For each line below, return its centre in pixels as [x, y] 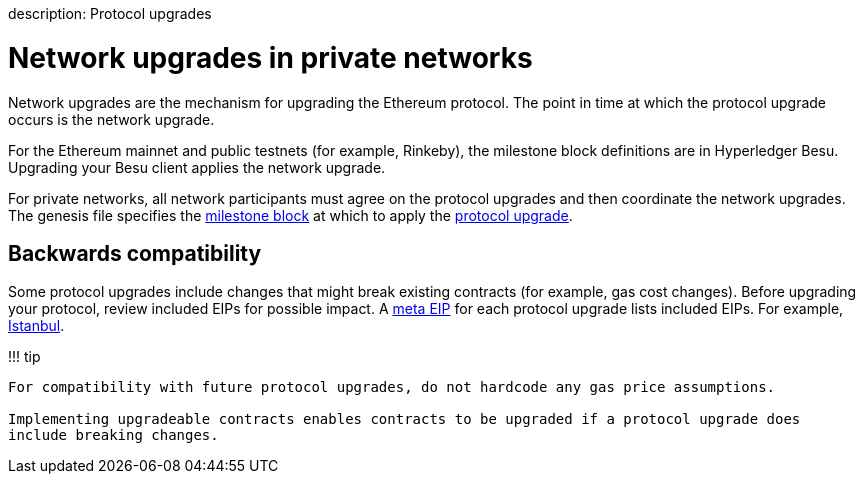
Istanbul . [36, 326]
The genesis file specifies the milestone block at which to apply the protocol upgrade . [290, 215]
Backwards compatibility [135, 253]
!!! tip [24, 357]
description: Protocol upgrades [110, 13]
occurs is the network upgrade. [111, 119]
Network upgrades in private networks [270, 57]
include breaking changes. [113, 435]
